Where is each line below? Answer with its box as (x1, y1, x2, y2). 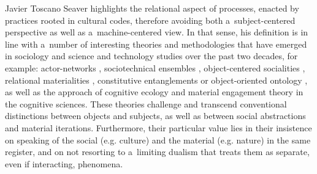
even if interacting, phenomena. (5, 157, 123, 170)
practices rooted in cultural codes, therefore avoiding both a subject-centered (5, 13, 296, 26)
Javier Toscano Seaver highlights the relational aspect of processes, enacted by (5, 2, 299, 14)
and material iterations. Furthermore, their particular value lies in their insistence (5, 121, 312, 134)
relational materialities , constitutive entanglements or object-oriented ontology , (5, 73, 308, 86)
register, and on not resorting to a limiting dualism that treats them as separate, (5, 145, 310, 158)
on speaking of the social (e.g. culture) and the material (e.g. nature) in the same (5, 133, 311, 146)
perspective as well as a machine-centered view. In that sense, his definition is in (5, 26, 308, 38)
